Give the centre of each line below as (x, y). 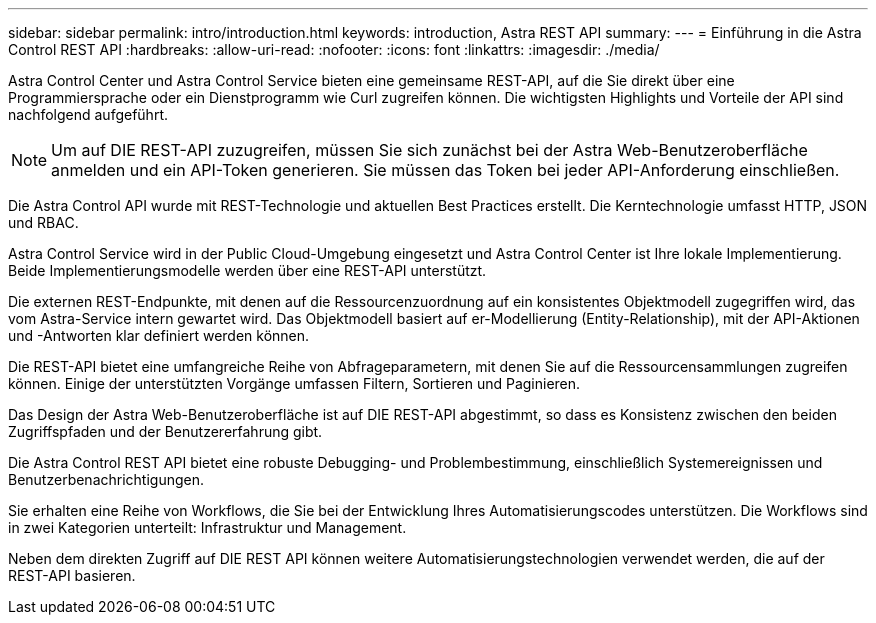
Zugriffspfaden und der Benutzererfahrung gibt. (165, 431)
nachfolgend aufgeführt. (88, 114)
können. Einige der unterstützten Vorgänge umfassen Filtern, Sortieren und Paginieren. (294, 383)
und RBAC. (43, 222)
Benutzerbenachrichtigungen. (106, 479)
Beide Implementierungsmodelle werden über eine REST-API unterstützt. (247, 270)
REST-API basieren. (72, 575)
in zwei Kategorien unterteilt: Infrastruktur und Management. (207, 527)
